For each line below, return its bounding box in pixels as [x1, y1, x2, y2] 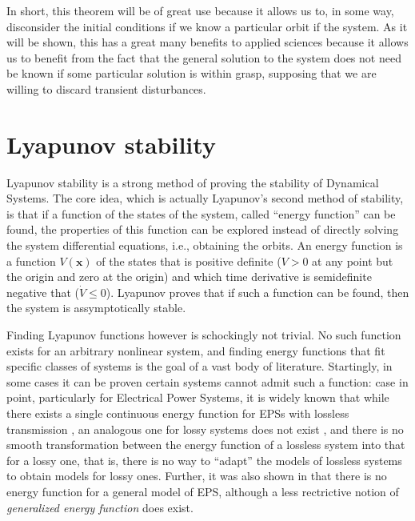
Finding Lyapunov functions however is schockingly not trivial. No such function [6, 327, 401, 343]
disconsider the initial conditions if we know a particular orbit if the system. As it [6, 18, 408, 34]
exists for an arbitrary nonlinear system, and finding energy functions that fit [6, 342, 385, 359]
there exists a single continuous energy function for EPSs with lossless [6, 405, 349, 421]
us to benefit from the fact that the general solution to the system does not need [6, 49, 401, 66]
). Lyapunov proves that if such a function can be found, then [106, 283, 409, 300]
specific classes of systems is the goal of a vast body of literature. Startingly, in [6, 358, 393, 375]
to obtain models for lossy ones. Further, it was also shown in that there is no [6, 467, 387, 484]
